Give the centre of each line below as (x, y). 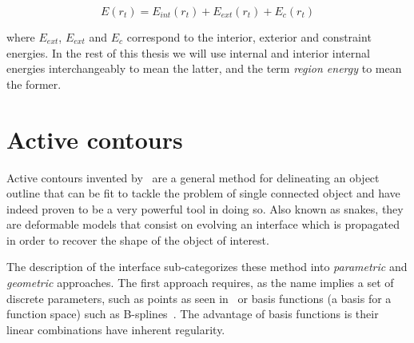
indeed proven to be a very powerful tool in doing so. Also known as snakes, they (205, 208)
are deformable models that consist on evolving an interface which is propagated (203, 224)
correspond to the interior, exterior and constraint (249, 37)
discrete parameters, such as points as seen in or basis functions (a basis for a (199, 298)
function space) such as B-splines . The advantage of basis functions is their (193, 314)
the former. (34, 84)
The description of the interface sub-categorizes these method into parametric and (207, 267)
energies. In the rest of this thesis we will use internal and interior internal (188, 52)
